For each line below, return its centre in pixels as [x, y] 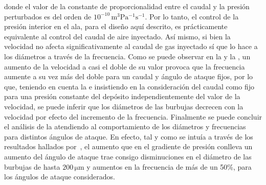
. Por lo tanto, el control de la [192, 16]
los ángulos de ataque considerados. [60, 177]
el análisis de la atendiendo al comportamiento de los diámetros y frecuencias [125, 126]
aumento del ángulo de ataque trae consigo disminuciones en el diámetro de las [128, 156]
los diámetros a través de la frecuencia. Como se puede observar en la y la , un [127, 56]
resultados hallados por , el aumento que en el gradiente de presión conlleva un [128, 146]
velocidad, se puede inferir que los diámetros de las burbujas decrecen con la [124, 106]
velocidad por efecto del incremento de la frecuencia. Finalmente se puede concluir [133, 116]
